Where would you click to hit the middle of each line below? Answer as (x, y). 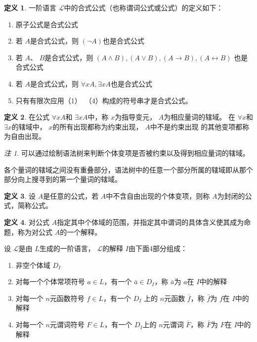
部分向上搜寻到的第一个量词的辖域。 (63, 179)
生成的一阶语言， (67, 248)
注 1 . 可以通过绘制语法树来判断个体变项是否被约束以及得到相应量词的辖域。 (127, 152)
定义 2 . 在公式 (27, 117)
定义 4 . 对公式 (27, 222)
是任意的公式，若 (71, 195)
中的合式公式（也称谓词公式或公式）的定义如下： (144, 7)
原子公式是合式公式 (47, 24)
